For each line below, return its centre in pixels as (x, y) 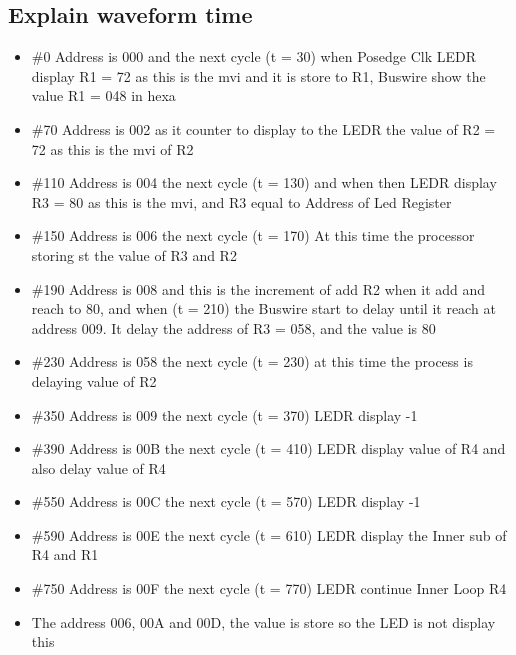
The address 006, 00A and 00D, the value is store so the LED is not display (263, 621)
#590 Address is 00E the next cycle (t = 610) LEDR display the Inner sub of (269, 534)
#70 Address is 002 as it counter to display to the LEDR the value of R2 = (263, 128)
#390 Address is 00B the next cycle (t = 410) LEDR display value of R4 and (268, 448)
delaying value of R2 (94, 380)
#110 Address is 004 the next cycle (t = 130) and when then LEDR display (264, 182)
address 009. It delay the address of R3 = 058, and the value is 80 (233, 327)
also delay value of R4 (98, 467)
